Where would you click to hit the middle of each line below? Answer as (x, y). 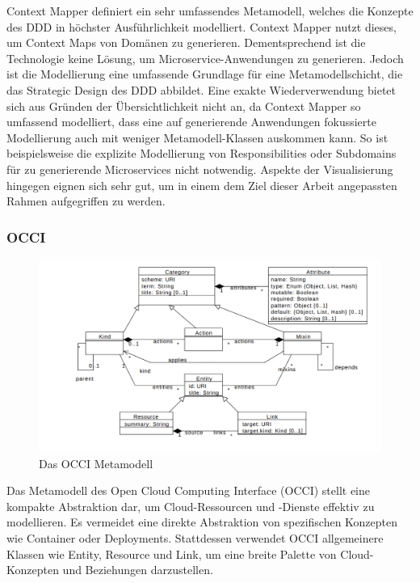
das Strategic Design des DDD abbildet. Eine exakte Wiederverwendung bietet (201, 89)
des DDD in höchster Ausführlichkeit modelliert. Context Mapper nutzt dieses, (202, 26)
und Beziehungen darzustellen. (138, 570)
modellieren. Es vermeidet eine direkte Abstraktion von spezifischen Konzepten (202, 522)
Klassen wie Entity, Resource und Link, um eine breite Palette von (172, 553)
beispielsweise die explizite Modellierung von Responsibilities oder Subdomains (202, 153)
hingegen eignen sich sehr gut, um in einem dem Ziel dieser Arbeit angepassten (202, 185)
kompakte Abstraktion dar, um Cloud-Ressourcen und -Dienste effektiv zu (191, 506)
